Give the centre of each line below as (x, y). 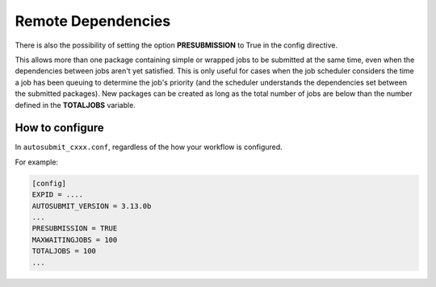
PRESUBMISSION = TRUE (75, 229)
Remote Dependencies (93, 21)
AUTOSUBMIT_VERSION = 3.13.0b (92, 206)
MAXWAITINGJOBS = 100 (75, 239)
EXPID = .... (58, 195)
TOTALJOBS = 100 (64, 251)
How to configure (59, 128)
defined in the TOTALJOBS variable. (75, 105)
